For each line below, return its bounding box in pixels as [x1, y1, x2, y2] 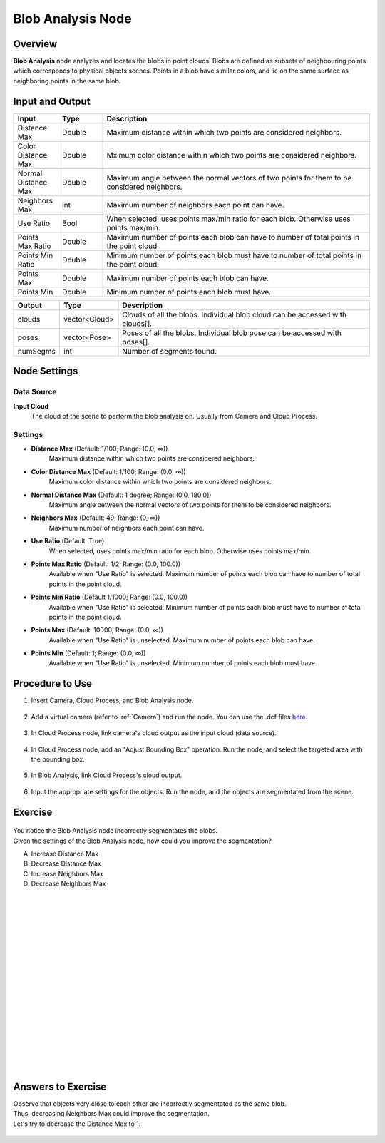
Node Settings [13, 365, 78, 377]
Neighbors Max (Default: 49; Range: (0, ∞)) [31, 513, 160, 522]
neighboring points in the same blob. [13, 76, 121, 85]
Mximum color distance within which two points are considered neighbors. [106, 150, 357, 160]
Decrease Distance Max [31, 859, 101, 868]
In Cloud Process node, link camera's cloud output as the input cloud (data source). [31, 729, 277, 737]
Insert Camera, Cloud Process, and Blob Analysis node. [31, 696, 194, 705]
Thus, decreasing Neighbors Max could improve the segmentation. [13, 1109, 210, 1118]
